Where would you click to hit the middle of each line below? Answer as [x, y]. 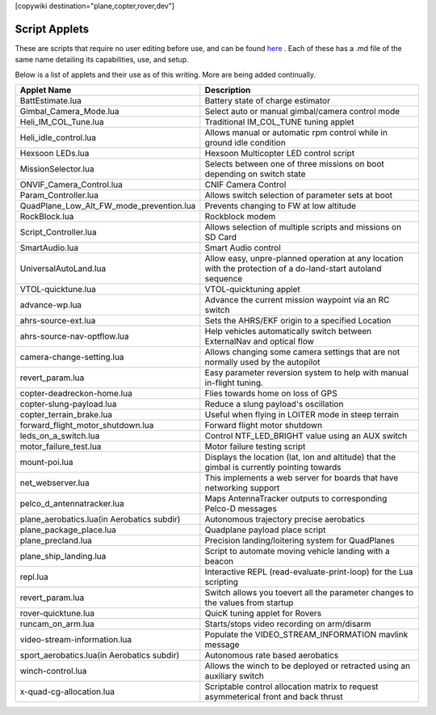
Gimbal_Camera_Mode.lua [69, 112]
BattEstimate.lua [51, 101]
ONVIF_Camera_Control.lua [71, 184]
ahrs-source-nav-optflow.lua [74, 336]
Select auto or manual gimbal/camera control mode [302, 112]
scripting [221, 582]
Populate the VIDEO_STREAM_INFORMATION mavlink [306, 635]
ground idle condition [245, 143]
